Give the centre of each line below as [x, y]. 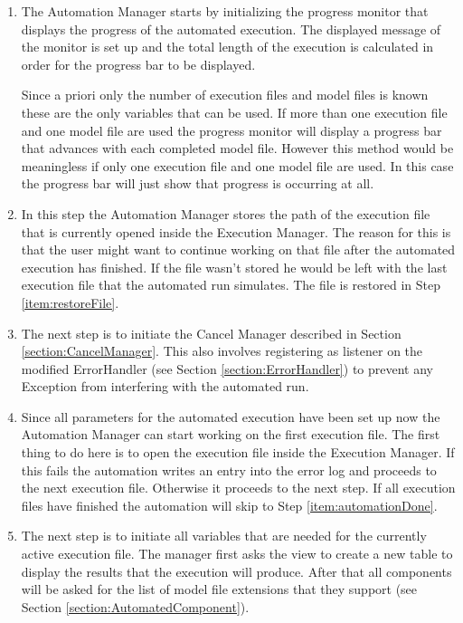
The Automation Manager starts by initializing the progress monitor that [225, 11]
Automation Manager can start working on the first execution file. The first [231, 434]
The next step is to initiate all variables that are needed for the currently [224, 536]
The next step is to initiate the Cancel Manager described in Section [211, 333]
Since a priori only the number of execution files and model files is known [225, 95]
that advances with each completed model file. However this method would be [237, 148]
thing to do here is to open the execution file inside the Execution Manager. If [238, 452]
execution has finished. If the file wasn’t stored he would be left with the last [234, 267]
